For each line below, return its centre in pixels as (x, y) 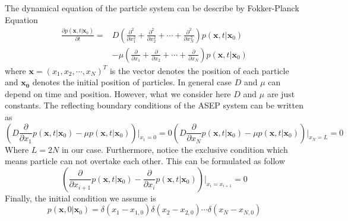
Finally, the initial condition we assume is (80, 198)
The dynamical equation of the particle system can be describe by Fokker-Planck (152, 8)
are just (281, 93)
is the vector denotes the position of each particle (199, 70)
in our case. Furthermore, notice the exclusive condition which (175, 149)
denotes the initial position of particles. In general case (132, 82)
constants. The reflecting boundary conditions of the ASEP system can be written (154, 105)
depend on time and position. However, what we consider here (118, 93)
